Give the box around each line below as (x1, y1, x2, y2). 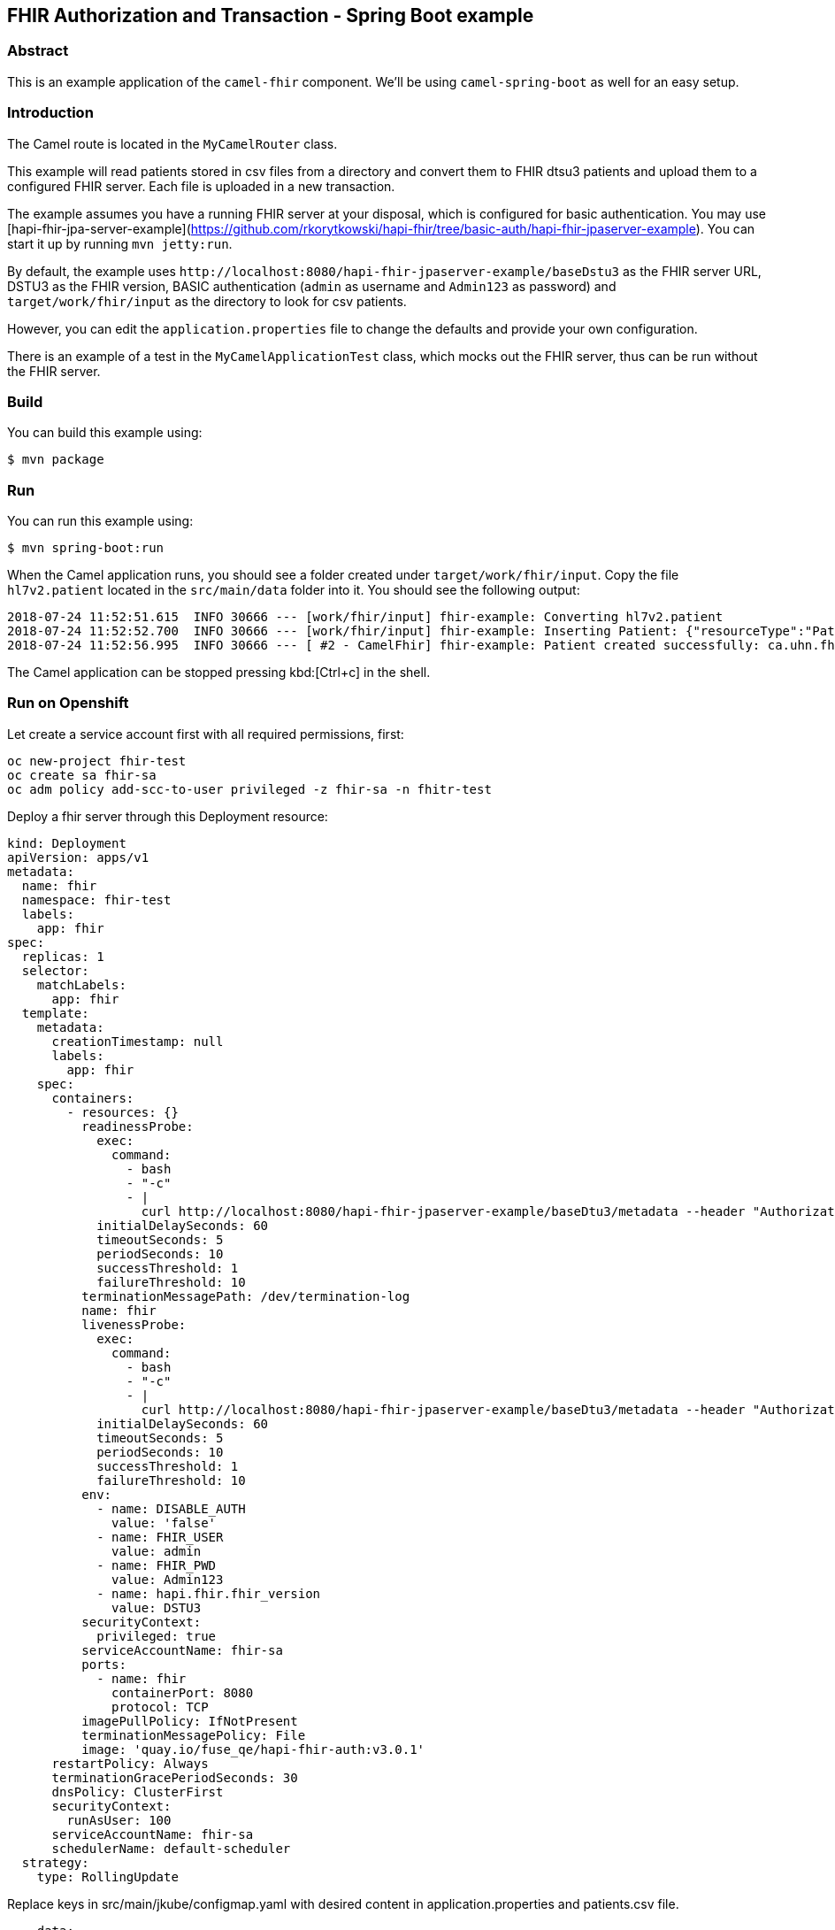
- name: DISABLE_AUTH (96, 1501, 246, 1516)
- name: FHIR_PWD (96, 1557, 217, 1572)
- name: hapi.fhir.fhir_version (96, 1586, 321, 1601)
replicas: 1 (21, 949, 104, 964)
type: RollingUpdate (36, 1869, 179, 1884)
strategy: (21, 1855, 89, 1870)
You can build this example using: (7, 425, 203, 441)
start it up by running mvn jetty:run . (7, 235, 233, 251)
